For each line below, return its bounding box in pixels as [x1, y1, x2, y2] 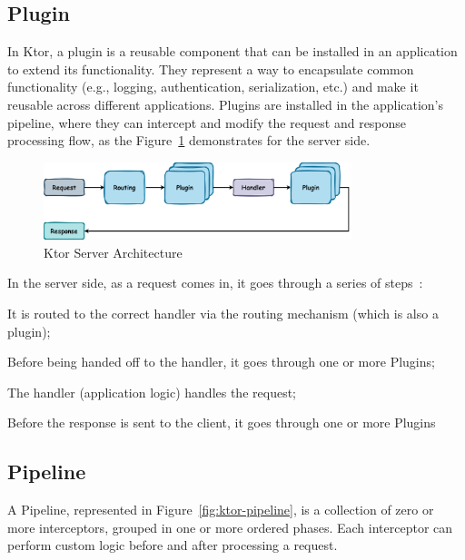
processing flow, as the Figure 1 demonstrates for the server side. [7, 131, 371, 150]
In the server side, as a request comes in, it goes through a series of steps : [7, 273, 423, 292]
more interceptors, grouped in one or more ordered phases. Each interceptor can [7, 517, 453, 536]
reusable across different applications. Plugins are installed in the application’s [7, 94, 444, 113]
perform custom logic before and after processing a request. [7, 535, 338, 555]
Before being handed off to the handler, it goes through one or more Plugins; [7, 352, 435, 371]
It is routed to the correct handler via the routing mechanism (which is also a [7, 304, 439, 322]
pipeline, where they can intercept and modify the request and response [7, 113, 407, 132]
